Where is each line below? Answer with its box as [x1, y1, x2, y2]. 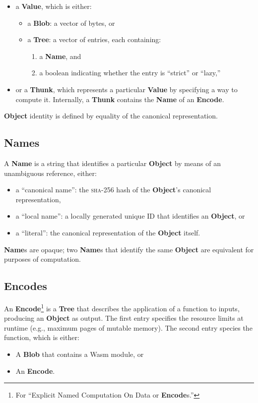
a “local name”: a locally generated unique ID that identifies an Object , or [15, 211, 245, 221]
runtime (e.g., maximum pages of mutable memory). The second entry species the [4, 322, 253, 333]
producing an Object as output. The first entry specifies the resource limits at [4, 313, 244, 323]
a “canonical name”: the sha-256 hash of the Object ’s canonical [15, 184, 211, 195]
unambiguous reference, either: [4, 168, 97, 178]
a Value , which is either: [15, 1, 92, 11]
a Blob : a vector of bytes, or [27, 17, 115, 28]
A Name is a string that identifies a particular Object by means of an [4, 158, 221, 168]
